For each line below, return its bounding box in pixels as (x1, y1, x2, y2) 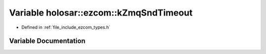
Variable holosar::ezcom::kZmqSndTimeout (9, 7, 193, 18)
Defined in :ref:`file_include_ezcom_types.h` (21, 24, 110, 30)
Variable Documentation (9, 37, 86, 45)
